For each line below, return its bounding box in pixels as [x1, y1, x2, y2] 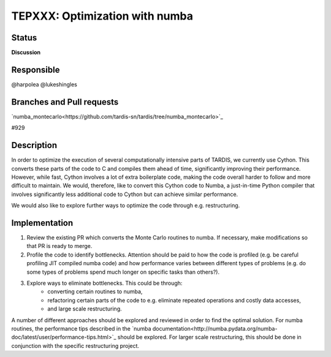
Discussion [11, 49, 41, 56]
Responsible [11, 64, 60, 75]
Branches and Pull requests [11, 97, 119, 107]
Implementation [11, 217, 74, 228]
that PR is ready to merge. [26, 242, 93, 250]
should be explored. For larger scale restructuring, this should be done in [117, 334, 302, 341]
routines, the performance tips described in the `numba [11, 325, 151, 332]
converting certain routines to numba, [47, 288, 143, 295]
